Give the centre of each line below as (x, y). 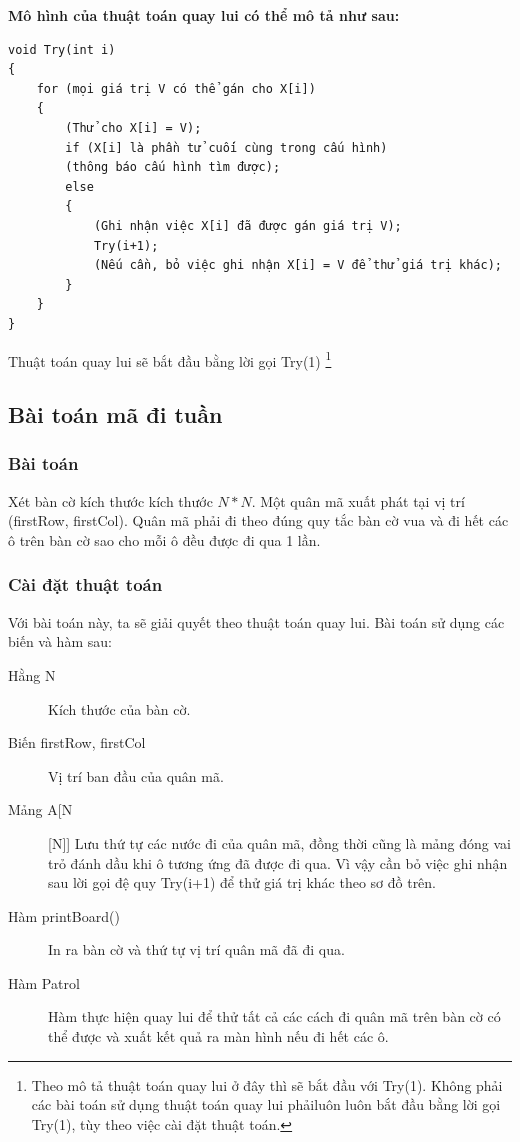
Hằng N (32, 674)
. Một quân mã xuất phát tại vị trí (358, 500)
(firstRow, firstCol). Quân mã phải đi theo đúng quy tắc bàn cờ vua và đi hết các (258, 520)
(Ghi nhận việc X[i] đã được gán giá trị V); (247, 225)
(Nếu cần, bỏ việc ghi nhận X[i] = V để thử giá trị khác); (297, 265)
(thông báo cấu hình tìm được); (173, 167)
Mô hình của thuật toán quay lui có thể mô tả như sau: (204, 15)
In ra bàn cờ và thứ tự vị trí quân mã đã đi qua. (196, 949)
